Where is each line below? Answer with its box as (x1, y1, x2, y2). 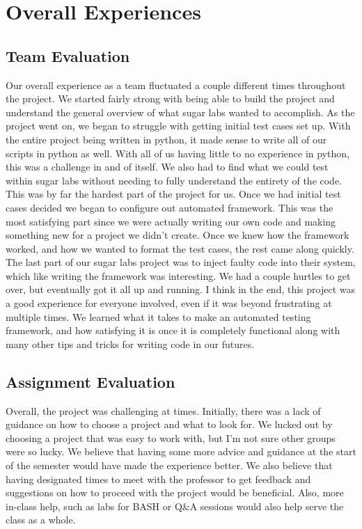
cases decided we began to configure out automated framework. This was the (6, 200, 333, 214)
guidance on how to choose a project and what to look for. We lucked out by (6, 417, 333, 432)
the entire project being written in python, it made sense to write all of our (6, 132, 327, 146)
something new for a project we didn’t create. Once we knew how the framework (6, 228, 349, 242)
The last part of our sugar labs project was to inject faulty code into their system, (6, 255, 356, 269)
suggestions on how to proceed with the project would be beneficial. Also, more (6, 485, 344, 500)
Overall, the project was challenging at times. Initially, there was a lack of (6, 403, 321, 418)
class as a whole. (6, 512, 76, 527)
